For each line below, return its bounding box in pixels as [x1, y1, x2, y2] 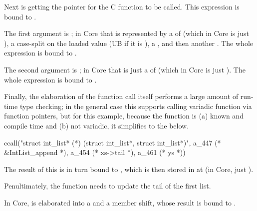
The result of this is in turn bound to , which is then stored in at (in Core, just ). [4, 163, 254, 174]
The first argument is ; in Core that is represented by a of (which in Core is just [4, 28, 250, 38]
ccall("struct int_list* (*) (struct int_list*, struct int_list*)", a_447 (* [4, 137, 221, 147]
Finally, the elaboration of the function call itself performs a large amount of [4, 91, 239, 101]
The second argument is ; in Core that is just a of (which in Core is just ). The [4, 64, 246, 74]
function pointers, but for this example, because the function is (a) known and [4, 110, 244, 121]
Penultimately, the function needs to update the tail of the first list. [4, 180, 211, 191]
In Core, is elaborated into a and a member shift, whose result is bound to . [4, 197, 236, 207]
